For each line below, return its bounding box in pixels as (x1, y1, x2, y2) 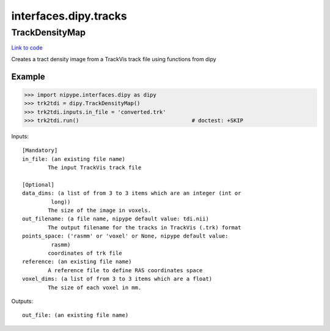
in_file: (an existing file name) (22, 155, 125, 162)
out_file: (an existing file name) (22, 312, 129, 319)
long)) (51, 198, 71, 205)
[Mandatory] (22, 147, 58, 154)
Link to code (11, 44, 43, 51)
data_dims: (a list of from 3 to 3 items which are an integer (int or (22, 190, 241, 197)
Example (11, 71, 45, 82)
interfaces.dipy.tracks (11, 9, 128, 23)
